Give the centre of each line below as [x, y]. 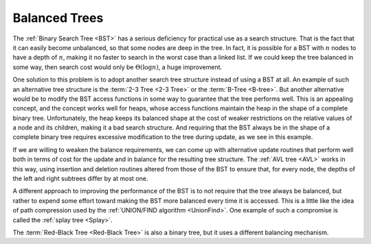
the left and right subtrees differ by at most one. [80, 179]
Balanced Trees [58, 18]
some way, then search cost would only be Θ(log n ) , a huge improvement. [117, 67]
